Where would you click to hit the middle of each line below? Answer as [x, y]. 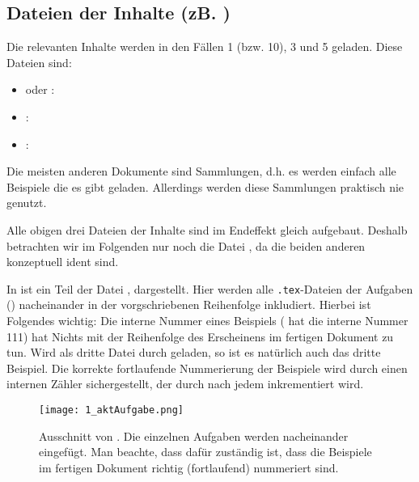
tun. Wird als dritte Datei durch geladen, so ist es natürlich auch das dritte [194, 352]
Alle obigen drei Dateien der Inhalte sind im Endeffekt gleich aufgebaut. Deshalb [207, 229]
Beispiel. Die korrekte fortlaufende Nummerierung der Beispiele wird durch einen [207, 368]
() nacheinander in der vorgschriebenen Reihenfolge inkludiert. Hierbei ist [189, 304]
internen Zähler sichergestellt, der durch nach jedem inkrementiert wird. [185, 384]
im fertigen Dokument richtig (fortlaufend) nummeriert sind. [189, 467]
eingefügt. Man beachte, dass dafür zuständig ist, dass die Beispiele [205, 452]
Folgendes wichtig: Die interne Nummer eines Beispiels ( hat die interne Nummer [207, 320]
